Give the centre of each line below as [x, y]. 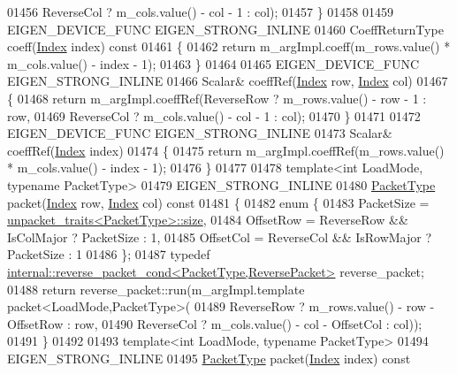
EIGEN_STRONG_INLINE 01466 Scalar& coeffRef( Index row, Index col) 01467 [228, 81]
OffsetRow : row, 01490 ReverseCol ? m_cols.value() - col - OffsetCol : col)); [215, 323]
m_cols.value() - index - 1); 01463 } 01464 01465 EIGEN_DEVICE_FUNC [213, 63]
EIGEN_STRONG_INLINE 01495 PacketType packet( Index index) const [209, 358]
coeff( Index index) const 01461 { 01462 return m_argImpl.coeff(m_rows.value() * [229, 46]
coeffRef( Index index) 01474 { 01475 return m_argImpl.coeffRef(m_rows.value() [226, 150]
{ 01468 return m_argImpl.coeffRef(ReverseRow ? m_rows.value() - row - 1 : [217, 98]
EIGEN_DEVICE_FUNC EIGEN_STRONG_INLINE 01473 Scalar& [200, 133]
